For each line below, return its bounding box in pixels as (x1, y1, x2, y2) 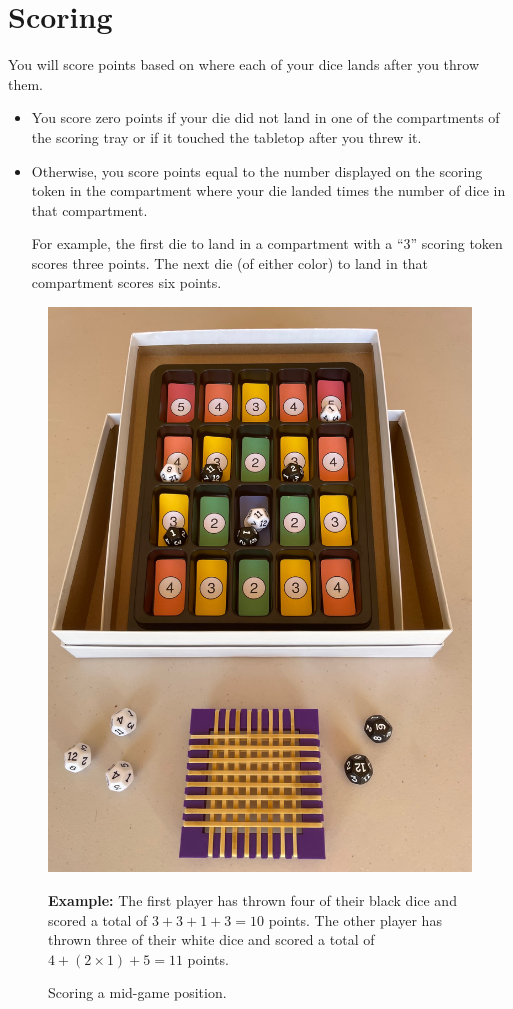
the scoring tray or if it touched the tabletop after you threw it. (31, 126, 422, 147)
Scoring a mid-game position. (48, 982, 227, 1003)
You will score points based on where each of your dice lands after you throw (8, 54, 480, 75)
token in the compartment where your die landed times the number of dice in (31, 180, 506, 201)
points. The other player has (268, 909, 442, 930)
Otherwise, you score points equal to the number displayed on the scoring (31, 160, 483, 181)
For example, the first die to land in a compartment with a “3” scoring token (31, 233, 503, 254)
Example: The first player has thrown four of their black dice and (48, 889, 457, 910)
